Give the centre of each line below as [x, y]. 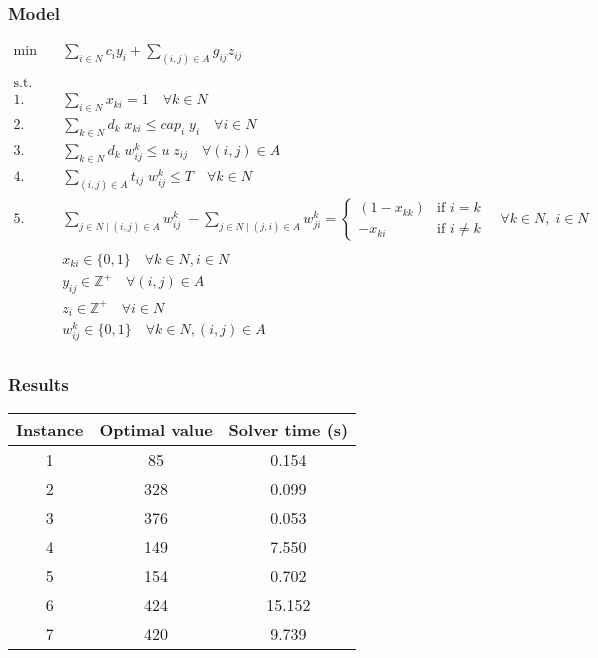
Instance [50, 429]
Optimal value [156, 429]
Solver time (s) [288, 429]
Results [38, 384]
